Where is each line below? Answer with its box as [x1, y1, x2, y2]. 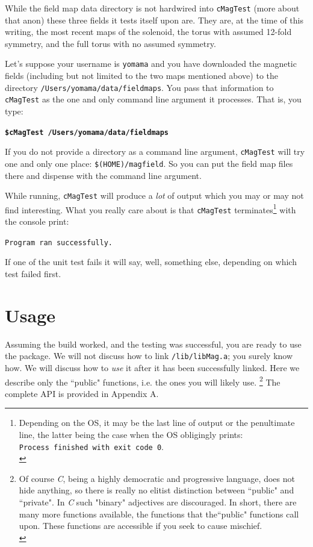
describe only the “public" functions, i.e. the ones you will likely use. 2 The [5, 374, 280, 388]
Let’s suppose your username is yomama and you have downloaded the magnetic [5, 57, 297, 70]
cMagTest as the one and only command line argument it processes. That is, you [5, 93, 302, 105]
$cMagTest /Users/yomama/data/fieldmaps [5, 128, 169, 137]
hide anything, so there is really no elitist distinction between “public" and [19, 484, 294, 496]
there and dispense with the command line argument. [5, 169, 202, 181]
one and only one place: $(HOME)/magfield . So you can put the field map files [5, 157, 293, 169]
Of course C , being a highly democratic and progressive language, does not [19, 472, 295, 484]
